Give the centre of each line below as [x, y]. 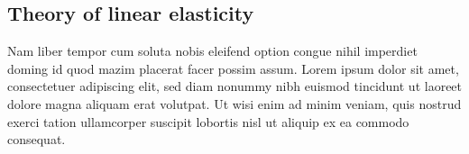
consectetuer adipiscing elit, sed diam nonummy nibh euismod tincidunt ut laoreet [235, 86]
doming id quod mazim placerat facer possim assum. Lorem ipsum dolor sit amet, [233, 68]
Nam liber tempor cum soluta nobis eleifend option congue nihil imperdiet [212, 51]
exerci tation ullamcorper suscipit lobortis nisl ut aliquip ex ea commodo [208, 121]
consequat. [37, 139]
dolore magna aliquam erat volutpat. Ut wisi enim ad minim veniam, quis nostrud [234, 103]
